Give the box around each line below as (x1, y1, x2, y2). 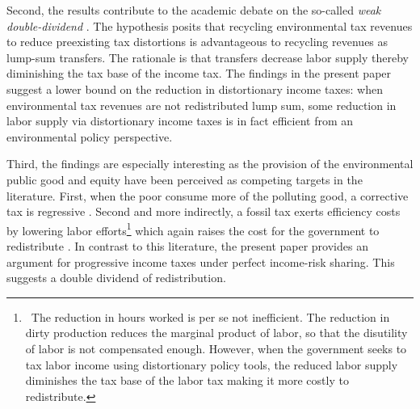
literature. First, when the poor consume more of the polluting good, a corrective (6, 187, 409, 204)
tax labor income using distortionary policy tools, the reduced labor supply (25, 356, 398, 373)
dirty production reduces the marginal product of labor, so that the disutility (25, 324, 408, 341)
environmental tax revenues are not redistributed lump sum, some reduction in (6, 96, 397, 113)
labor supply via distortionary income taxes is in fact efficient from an (6, 112, 354, 129)
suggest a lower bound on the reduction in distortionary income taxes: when (6, 80, 383, 97)
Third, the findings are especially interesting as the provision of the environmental (6, 155, 414, 172)
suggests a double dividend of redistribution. (6, 269, 226, 286)
